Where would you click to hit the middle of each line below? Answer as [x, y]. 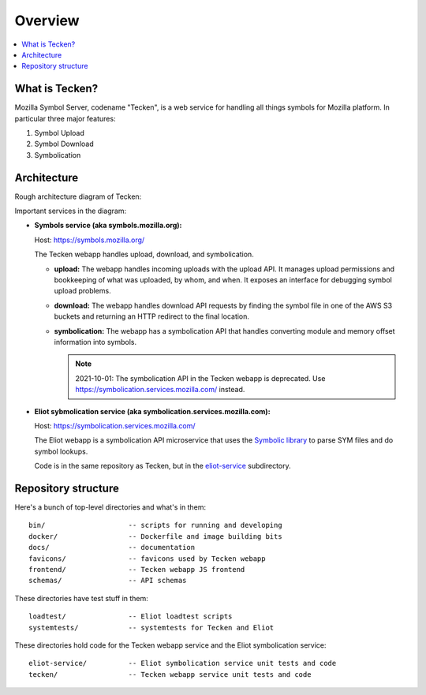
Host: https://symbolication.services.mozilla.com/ [115, 425]
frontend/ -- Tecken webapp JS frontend [137, 569]
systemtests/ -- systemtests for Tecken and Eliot [151, 628]
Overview [47, 21]
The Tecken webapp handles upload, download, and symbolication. [144, 254]
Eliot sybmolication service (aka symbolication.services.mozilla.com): [153, 411]
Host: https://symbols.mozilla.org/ [90, 240]
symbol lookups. [61, 451]
